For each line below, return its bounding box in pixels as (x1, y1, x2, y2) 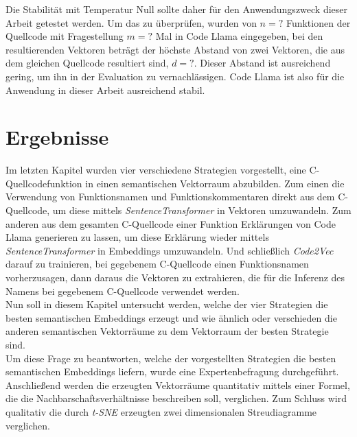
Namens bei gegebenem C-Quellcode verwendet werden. (5, 283, 240, 298)
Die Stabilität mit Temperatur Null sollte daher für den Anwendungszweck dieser (5, 2, 348, 16)
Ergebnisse (5, 123, 109, 151)
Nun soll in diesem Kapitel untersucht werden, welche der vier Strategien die (5, 297, 328, 311)
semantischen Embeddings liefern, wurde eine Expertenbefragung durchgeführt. (5, 364, 339, 379)
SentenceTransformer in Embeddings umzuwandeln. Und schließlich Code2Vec (5, 243, 334, 257)
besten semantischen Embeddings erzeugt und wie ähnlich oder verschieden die (5, 310, 337, 324)
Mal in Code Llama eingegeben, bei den (155, 29, 323, 43)
